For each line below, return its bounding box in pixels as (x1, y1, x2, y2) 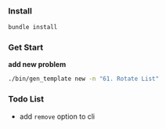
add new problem (8, 60, 67, 69)
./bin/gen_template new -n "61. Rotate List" (8, 75, 159, 83)
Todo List (8, 94, 45, 105)
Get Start (8, 42, 44, 53)
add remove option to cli (19, 112, 96, 121)
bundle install (8, 24, 58, 31)
